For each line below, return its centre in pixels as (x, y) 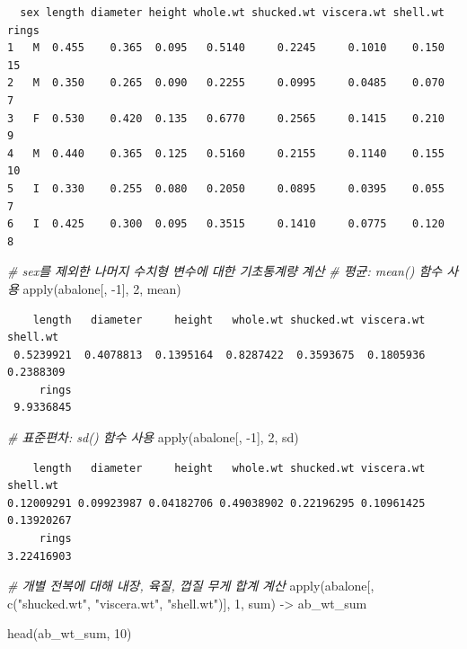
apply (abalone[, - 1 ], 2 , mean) (102, 288)
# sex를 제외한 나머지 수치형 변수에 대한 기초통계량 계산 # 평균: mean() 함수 (225, 271)
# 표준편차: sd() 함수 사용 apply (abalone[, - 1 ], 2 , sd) (153, 437)
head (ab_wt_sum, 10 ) (70, 633)
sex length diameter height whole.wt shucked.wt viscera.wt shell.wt (232, 13)
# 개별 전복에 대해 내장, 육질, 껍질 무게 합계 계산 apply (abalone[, (191, 586)
